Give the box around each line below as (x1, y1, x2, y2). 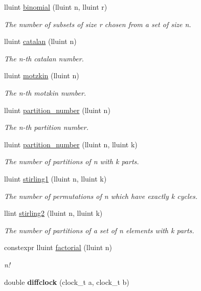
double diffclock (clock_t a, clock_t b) (4, 276, 129, 287)
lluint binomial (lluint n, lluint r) (4, 2, 107, 12)
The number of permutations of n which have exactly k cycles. (4, 190, 197, 201)
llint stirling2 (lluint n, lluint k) (4, 208, 103, 218)
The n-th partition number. (4, 122, 88, 132)
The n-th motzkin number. (4, 87, 86, 98)
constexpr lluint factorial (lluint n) (4, 242, 112, 253)
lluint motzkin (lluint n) (4, 70, 79, 81)
